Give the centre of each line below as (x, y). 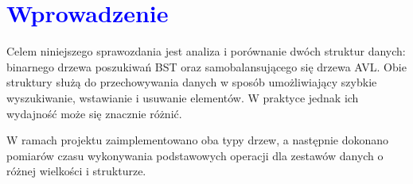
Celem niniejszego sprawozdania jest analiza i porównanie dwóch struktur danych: (206, 51)
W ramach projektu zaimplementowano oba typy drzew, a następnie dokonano (198, 140)
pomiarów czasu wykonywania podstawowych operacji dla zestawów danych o (195, 155)
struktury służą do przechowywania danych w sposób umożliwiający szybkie (192, 82)
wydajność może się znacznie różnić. (94, 113)
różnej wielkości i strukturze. (76, 171)
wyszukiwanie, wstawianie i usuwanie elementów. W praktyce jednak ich (183, 97)
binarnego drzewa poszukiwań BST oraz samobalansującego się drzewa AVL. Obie (206, 66)
